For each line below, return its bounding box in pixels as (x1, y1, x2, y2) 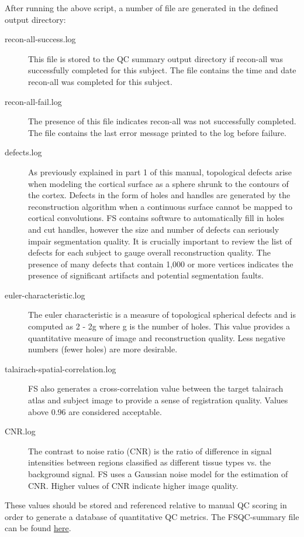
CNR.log (5, 425, 36, 437)
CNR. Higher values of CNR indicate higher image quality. (28, 479, 239, 491)
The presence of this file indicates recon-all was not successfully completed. (28, 115, 296, 127)
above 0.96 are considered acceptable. (28, 405, 162, 417)
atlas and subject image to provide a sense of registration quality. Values (28, 394, 288, 406)
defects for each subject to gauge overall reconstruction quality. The (28, 246, 271, 259)
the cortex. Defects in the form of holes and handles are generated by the (28, 189, 291, 201)
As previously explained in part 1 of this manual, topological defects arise (28, 165, 292, 178)
